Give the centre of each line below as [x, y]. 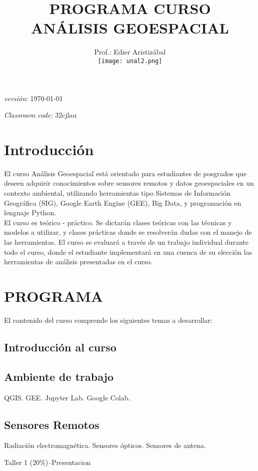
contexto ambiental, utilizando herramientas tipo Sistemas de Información [117, 193]
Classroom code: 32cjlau [40, 115]
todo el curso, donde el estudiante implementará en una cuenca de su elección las [128, 252]
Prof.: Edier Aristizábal [130, 52]
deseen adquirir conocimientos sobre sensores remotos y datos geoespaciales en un [129, 183]
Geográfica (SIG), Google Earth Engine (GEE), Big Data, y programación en [123, 202]
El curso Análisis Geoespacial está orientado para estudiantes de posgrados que [125, 173]
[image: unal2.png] [130, 61]
